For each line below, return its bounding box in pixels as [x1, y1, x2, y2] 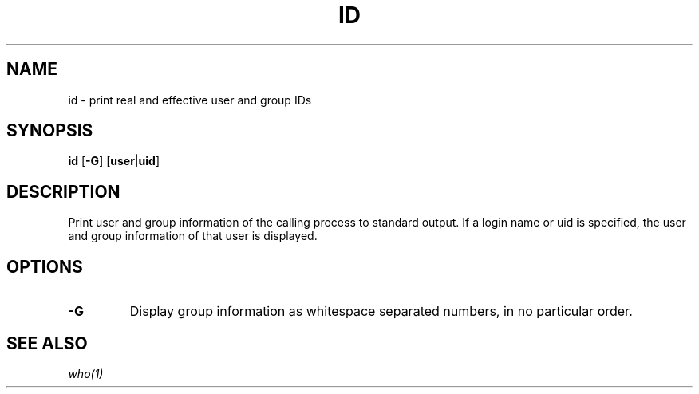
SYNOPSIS [6, 120, 93, 141]
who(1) [68, 366, 104, 380]
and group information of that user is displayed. [68, 229, 318, 243]
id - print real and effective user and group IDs [68, 93, 312, 107]
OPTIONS [6, 256, 83, 277]
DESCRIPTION [6, 181, 120, 202]
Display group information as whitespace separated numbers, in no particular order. [129, 303, 633, 320]
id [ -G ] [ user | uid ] [68, 154, 160, 168]
